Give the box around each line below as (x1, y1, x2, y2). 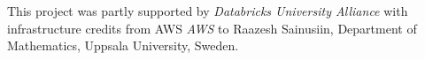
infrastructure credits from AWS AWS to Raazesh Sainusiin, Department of (7, 19, 417, 37)
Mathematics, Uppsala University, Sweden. (7, 36, 239, 55)
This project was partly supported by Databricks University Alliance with (7, 2, 408, 19)
